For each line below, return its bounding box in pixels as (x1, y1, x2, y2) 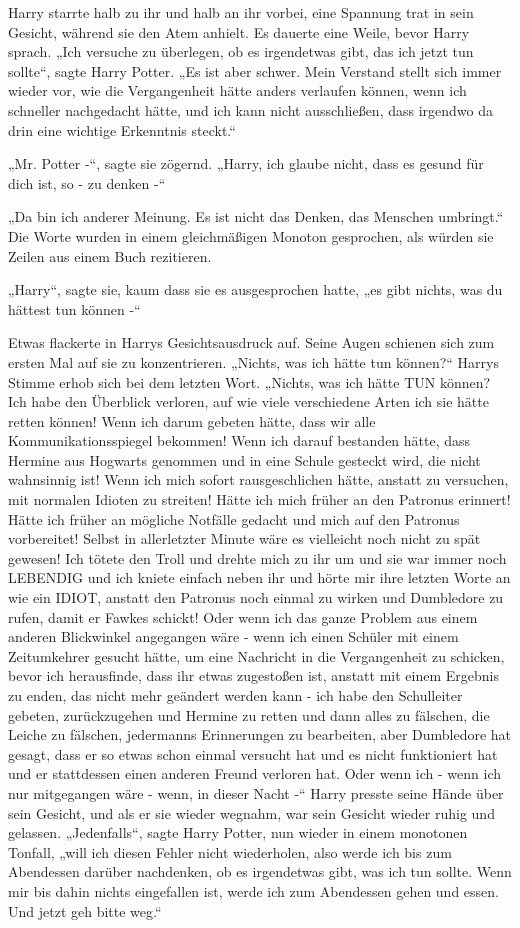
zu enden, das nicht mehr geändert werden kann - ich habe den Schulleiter (8, 685, 463, 705)
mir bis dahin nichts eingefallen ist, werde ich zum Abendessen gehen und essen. (8, 880, 499, 901)
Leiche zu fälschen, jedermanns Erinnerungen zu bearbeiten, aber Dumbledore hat (8, 724, 512, 745)
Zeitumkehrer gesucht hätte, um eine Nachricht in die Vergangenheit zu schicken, (8, 645, 505, 666)
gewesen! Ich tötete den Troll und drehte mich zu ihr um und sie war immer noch (8, 547, 507, 568)
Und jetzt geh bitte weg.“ (8, 900, 162, 921)
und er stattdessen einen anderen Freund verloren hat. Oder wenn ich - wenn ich (8, 763, 501, 784)
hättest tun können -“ (8, 298, 141, 319)
